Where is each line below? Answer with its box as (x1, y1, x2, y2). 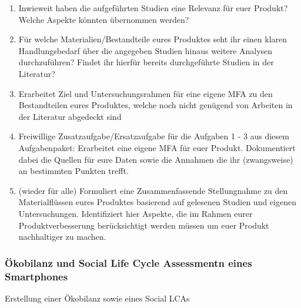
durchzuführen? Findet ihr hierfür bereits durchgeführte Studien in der (18, 56, 274, 68)
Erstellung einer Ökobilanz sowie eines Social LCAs (5, 292, 190, 304)
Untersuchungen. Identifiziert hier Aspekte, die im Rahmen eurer (18, 207, 253, 219)
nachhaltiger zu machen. (18, 230, 106, 243)
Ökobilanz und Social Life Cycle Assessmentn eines (5, 255, 252, 270)
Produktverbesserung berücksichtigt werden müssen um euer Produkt (18, 219, 269, 231)
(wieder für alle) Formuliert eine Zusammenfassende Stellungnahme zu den (18, 184, 288, 196)
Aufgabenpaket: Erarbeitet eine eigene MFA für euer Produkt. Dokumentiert (18, 141, 296, 153)
